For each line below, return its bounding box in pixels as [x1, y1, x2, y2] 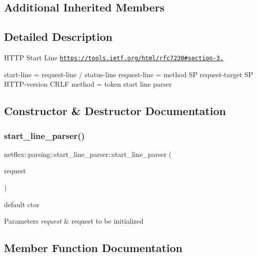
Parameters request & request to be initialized [4, 216, 144, 226]
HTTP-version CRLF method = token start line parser [4, 79, 172, 89]
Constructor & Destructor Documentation [4, 103, 226, 119]
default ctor [4, 199, 40, 209]
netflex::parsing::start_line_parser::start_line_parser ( [4, 148, 172, 159]
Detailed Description [4, 29, 113, 44]
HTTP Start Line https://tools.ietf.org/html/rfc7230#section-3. [4, 52, 224, 62]
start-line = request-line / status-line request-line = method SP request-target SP [4, 69, 254, 79]
